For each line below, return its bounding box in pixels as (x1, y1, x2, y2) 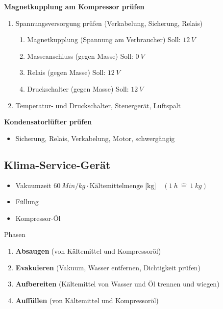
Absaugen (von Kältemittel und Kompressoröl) (15, 245, 161, 256)
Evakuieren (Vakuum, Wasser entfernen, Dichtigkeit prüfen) (15, 262, 200, 272)
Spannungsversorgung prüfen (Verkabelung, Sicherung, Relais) (15, 18, 203, 28)
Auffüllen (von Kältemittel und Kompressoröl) (15, 295, 159, 305)
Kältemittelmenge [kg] (89, 182, 156, 190)
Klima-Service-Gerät (4, 157, 111, 172)
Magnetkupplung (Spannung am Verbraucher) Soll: (27, 34, 181, 45)
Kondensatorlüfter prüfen (4, 117, 92, 127)
